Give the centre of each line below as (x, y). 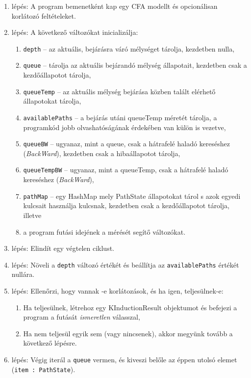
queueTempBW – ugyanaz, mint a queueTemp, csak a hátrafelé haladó (126, 170)
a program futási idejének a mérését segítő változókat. (104, 231)
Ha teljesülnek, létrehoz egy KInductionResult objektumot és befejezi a (130, 307)
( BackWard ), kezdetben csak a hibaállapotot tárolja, (102, 153)
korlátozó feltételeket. (44, 15)
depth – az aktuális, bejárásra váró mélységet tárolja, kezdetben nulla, (129, 48)
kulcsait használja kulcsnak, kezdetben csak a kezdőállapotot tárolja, (126, 205)
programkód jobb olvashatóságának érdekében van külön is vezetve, (125, 127)
